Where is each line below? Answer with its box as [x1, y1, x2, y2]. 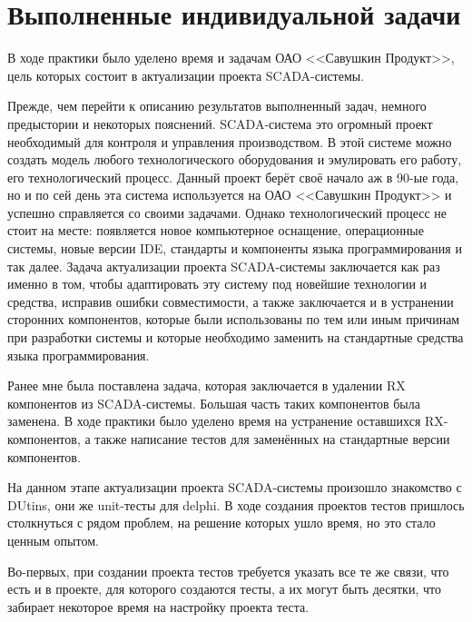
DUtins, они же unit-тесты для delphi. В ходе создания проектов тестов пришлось [7, 495, 465, 514]
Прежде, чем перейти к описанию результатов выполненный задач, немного [7, 96, 427, 115]
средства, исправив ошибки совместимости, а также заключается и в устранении [7, 291, 454, 311]
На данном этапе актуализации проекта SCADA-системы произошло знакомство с [7, 478, 462, 497]
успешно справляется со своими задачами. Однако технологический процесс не [7, 202, 447, 222]
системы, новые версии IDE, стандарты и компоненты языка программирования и [7, 239, 462, 258]
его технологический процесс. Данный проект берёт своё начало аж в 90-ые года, [7, 167, 459, 186]
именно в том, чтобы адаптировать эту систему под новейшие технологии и [7, 274, 428, 293]
